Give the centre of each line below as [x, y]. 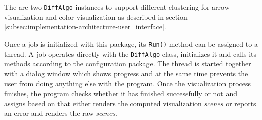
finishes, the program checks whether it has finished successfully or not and [121, 93]
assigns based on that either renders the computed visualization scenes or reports [130, 103]
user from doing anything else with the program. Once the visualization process [128, 83]
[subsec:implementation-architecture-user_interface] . [85, 27]
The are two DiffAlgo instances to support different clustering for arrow [117, 7]
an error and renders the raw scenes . [61, 113]
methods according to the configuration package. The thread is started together [128, 64]
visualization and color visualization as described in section [96, 16]
